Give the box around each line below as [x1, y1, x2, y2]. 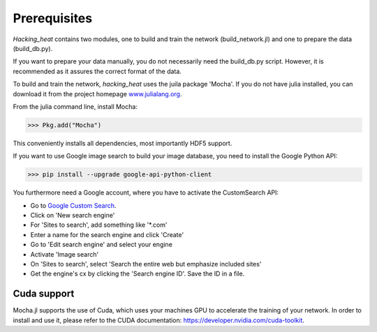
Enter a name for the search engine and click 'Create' [30, 230, 184, 239]
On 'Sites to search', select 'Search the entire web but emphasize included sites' [30, 259, 262, 268]
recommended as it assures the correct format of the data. [13, 67, 182, 75]
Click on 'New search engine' [30, 211, 115, 219]
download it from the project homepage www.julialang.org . [13, 89, 182, 98]
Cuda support [13, 288, 75, 300]
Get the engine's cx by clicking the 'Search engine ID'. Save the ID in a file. [30, 269, 245, 278]
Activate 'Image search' [30, 250, 99, 258]
